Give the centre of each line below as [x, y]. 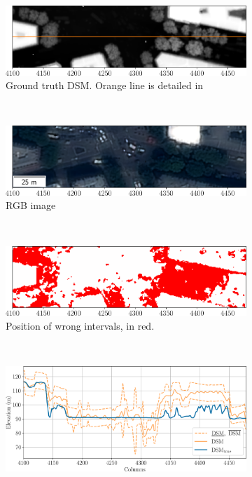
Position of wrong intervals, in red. [80, 325]
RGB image [31, 205]
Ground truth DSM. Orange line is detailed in [105, 85]
